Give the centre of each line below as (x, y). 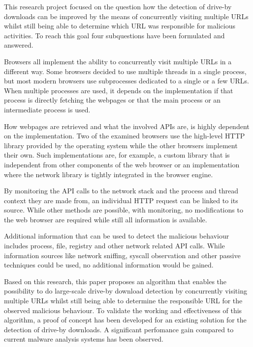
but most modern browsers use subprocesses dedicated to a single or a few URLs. (126, 81)
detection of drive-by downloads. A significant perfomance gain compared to (119, 329)
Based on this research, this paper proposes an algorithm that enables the (115, 281)
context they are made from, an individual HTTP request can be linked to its (121, 200)
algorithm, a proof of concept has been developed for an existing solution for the (125, 320)
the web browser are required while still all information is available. (106, 219)
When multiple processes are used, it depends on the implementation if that (119, 90)
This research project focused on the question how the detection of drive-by (118, 6)
